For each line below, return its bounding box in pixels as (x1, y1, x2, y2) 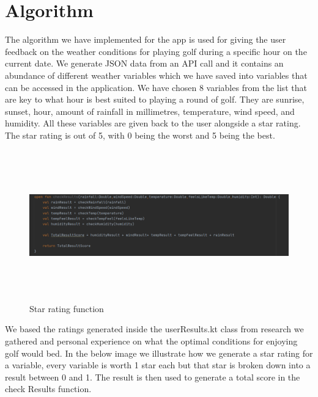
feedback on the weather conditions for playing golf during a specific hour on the (5, 45, 307, 57)
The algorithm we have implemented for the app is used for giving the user (5, 33, 286, 46)
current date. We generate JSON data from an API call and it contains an (5, 57, 284, 70)
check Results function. (5, 382, 92, 395)
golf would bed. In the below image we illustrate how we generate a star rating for (5, 346, 313, 359)
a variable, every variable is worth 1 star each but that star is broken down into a (5, 359, 311, 371)
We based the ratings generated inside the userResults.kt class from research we (5, 322, 304, 335)
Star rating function (29, 302, 104, 315)
